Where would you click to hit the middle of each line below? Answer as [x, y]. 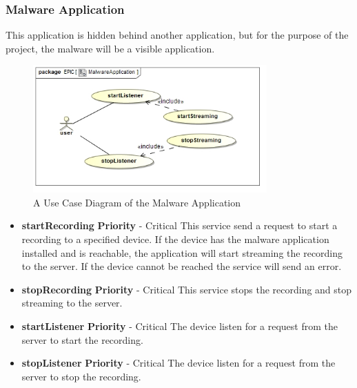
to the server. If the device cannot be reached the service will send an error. [182, 266]
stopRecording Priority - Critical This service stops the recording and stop [187, 289]
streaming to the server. [72, 303]
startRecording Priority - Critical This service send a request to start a [180, 225]
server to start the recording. [82, 339]
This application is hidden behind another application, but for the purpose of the [177, 35]
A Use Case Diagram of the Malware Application [137, 202]
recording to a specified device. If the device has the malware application [175, 239]
